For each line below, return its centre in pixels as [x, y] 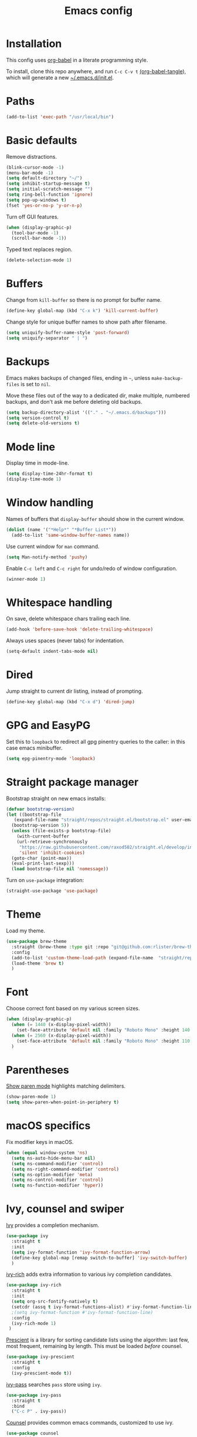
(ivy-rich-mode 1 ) [34, 1323]
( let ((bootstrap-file [34, 815]
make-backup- [167, 378]
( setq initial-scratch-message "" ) [50, 189]
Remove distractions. [32, 156]
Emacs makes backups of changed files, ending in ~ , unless [78, 378]
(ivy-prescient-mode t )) [42, 1373]
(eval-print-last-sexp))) [43, 864]
